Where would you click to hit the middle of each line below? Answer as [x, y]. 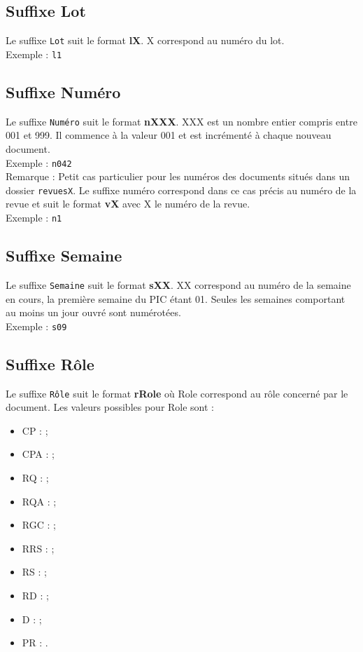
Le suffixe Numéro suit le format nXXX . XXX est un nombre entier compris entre [181, 121]
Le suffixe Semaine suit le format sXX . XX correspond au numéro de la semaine [178, 284]
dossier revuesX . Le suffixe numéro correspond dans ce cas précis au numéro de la [181, 190]
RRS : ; [38, 548]
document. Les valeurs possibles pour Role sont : [110, 407]
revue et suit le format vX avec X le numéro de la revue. [128, 204]
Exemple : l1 [34, 54]
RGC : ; [39, 525]
